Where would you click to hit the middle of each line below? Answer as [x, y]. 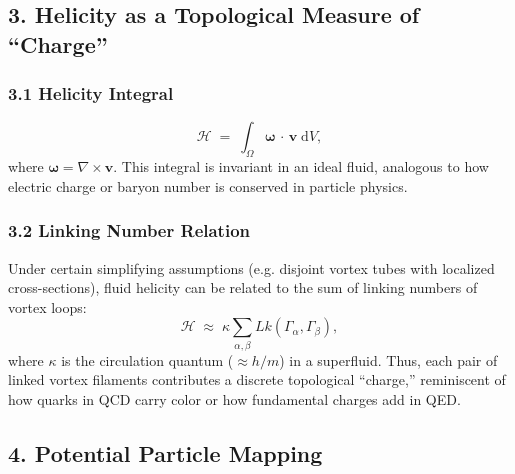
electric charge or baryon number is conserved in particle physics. [208, 185]
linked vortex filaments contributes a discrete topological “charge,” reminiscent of [257, 379]
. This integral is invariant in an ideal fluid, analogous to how [301, 166]
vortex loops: [47, 306]
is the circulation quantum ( [147, 359]
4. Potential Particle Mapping [165, 452]
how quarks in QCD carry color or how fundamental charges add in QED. [234, 398]
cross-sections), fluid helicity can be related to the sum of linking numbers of [243, 287]
